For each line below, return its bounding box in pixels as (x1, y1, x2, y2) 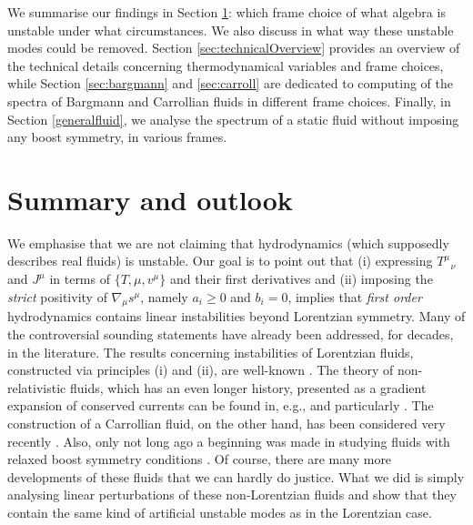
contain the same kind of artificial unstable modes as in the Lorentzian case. (7, 502, 432, 521)
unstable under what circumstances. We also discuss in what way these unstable (7, 20, 454, 39)
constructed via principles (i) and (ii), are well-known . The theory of (7, 360, 394, 379)
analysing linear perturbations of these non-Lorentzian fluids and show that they (7, 485, 457, 504)
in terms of (49, 269, 110, 288)
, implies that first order (287, 287, 422, 306)
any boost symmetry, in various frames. (7, 127, 227, 146)
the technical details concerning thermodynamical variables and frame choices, (7, 56, 444, 75)
